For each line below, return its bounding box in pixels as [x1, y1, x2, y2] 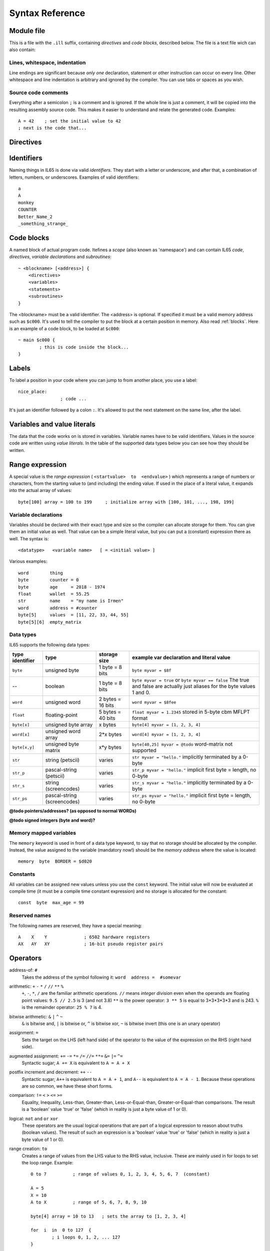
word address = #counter [18, 605, 97, 610]
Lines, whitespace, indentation [9, 59, 86, 66]
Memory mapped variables [9, 830, 76, 837]
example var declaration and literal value [131, 654, 231, 661]
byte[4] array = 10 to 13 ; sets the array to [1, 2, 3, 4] [30, 1213, 186, 1219]
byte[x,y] [12, 745, 35, 750]
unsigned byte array [45, 721, 93, 728]
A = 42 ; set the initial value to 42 [18, 118, 121, 124]
